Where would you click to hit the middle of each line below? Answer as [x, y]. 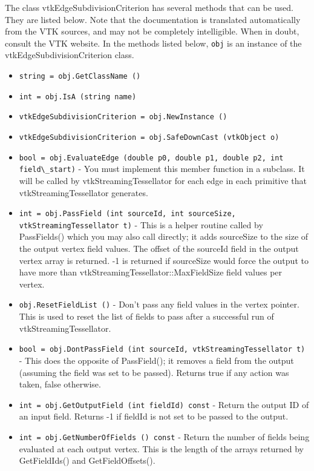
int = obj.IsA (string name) [78, 97]
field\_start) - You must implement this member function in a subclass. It [162, 169]
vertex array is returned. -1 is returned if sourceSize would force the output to [164, 260]
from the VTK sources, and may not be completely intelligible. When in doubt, [152, 31]
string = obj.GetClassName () [80, 77]
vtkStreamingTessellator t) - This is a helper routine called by [141, 224]
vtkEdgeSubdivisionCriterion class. [70, 55]
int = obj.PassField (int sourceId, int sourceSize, [127, 214]
